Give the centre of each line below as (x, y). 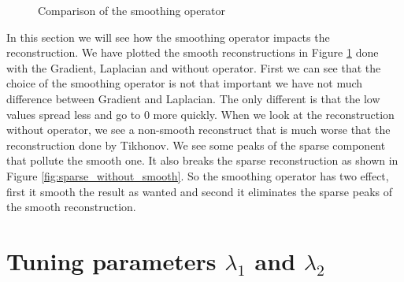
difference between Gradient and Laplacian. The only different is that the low (193, 98)
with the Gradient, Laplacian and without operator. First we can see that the (194, 67)
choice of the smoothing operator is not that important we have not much (185, 83)
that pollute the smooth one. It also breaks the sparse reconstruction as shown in (202, 160)
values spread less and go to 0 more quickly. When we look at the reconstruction (200, 114)
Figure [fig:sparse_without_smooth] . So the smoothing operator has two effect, (198, 175)
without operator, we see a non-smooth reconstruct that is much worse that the (198, 130)
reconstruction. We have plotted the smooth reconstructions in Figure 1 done (193, 52)
